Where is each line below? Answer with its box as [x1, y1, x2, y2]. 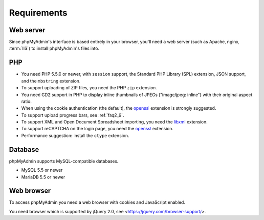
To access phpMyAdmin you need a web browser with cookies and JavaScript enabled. [9, 200, 185, 205]
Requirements [9, 7, 68, 18]
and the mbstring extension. [21, 78, 81, 84]
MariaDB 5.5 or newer [21, 174, 66, 180]
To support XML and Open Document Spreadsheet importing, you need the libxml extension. [21, 119, 208, 125]
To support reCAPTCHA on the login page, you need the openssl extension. [21, 126, 174, 132]
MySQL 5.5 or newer [21, 167, 63, 173]
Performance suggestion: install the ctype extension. [21, 132, 130, 139]
